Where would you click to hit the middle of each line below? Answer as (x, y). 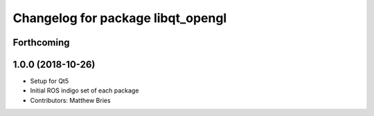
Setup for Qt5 (50, 81)
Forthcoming (41, 42)
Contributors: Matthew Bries (70, 100)
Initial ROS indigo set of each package (84, 90)
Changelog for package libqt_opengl (120, 18)
